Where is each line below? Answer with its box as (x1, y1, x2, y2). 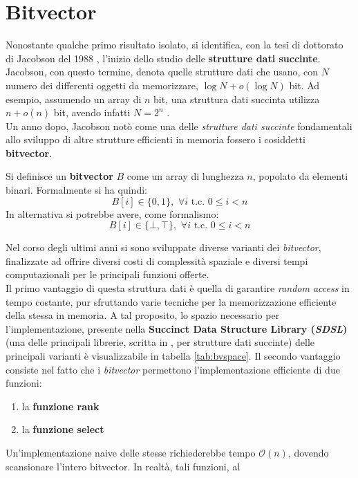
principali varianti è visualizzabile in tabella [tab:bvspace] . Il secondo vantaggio (6, 349, 341, 362)
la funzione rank (21, 398, 100, 413)
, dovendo (288, 445, 329, 459)
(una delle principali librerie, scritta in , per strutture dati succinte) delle (6, 335, 314, 349)
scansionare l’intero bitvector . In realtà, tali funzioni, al (6, 459, 241, 473)
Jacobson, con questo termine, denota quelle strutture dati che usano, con (6, 64, 319, 79)
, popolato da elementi (252, 169, 348, 183)
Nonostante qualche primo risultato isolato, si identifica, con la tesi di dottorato (6, 37, 343, 52)
